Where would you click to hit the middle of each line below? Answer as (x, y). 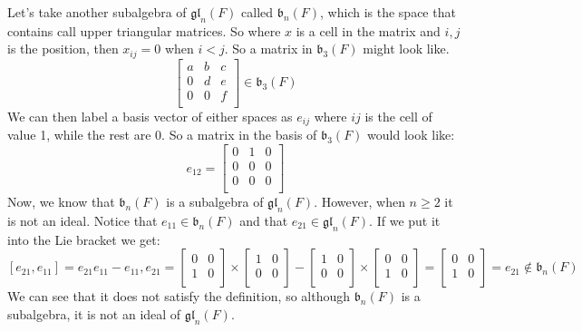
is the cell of (398, 116)
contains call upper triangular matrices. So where (144, 30)
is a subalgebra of (215, 202)
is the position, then (63, 49)
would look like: (411, 135)
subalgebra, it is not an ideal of (94, 313)
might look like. (406, 49)
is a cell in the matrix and (368, 30)
